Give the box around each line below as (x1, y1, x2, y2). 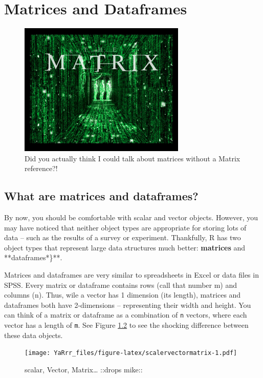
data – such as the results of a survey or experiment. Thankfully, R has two (4, 232, 241, 243)
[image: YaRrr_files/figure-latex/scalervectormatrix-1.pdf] (25, 349, 237, 357)
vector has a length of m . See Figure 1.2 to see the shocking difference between (4, 320, 249, 330)
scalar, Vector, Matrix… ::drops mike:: (25, 364, 143, 374)
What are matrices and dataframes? (4, 188, 199, 204)
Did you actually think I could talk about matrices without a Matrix (25, 153, 240, 163)
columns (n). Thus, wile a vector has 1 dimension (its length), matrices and (4, 289, 241, 300)
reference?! (25, 163, 58, 174)
